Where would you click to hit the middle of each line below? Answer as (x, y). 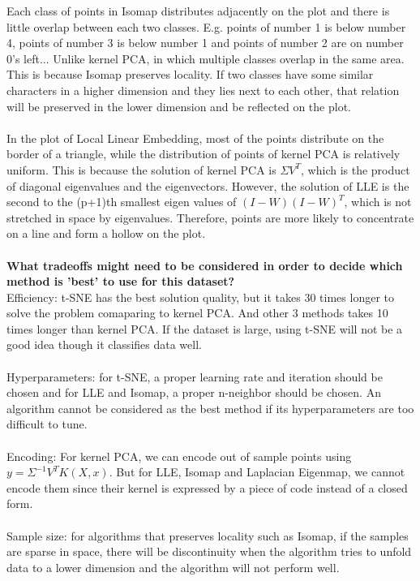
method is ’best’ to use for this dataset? (121, 281)
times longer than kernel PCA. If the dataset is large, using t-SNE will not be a (205, 328)
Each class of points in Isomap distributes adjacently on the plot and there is (198, 11)
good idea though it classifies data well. (104, 344)
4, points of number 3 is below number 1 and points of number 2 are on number (205, 43)
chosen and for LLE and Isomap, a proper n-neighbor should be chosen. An (194, 392)
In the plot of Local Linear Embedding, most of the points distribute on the (195, 138)
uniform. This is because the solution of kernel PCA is (141, 169)
